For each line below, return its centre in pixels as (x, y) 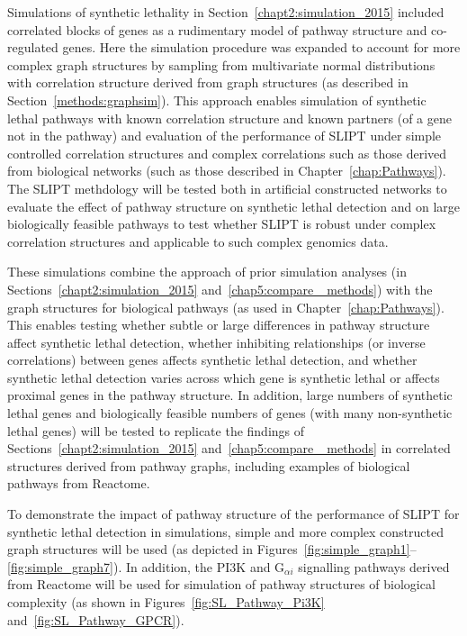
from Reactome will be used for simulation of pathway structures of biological (221, 584)
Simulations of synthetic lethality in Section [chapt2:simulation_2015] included (226, 12)
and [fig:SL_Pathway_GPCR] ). (96, 619)
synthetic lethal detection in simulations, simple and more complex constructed (226, 531)
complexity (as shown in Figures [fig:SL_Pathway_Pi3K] (166, 602)
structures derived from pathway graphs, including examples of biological (209, 465)
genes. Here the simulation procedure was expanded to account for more (261, 47)
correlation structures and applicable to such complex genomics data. (198, 241)
